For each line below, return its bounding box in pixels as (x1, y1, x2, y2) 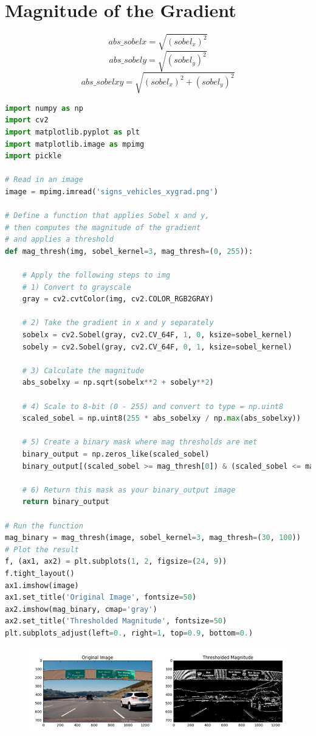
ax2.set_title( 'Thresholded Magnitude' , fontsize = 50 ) (5, 617, 227, 626)
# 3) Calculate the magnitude (22, 366, 145, 375)
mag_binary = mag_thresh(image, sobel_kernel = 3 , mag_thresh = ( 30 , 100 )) (5, 533, 301, 542)
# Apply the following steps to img (22, 271, 171, 280)
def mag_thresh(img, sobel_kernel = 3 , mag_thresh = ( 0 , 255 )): (5, 247, 253, 256)
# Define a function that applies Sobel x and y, (5, 211, 210, 220)
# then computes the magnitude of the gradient (5, 223, 201, 232)
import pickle (5, 152, 62, 161)
